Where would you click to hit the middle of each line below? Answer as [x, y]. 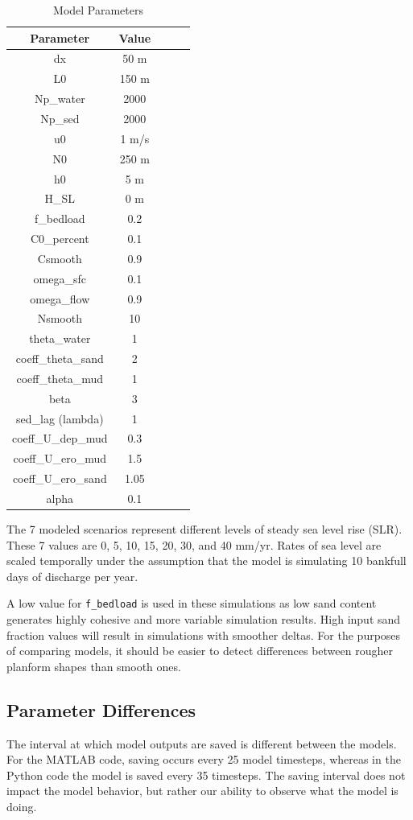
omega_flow [60, 298]
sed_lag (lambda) [60, 418]
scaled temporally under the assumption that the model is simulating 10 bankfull [206, 560]
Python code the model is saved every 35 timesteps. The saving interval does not [206, 775]
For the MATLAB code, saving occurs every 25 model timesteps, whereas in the [204, 759]
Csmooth [60, 258]
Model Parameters [99, 10]
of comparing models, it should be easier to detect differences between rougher [200, 651]
